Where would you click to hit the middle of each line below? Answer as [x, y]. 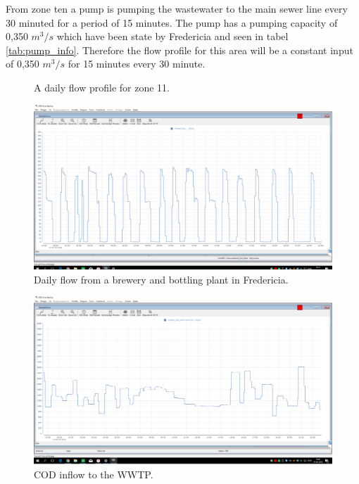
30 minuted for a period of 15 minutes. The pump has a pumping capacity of [172, 22]
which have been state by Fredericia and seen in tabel [172, 36]
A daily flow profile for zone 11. [102, 87]
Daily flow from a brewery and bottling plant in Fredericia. [161, 279]
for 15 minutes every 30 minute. [137, 64]
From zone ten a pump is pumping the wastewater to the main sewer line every [177, 8]
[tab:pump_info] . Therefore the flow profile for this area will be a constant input [179, 50]
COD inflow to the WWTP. [94, 475]
